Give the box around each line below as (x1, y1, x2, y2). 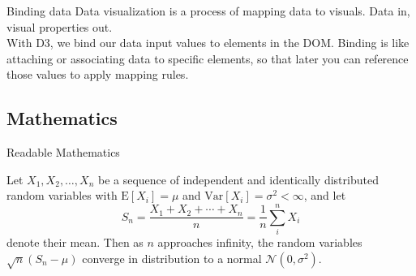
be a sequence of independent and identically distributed (97, 170, 379, 188)
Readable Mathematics (6, 144, 120, 161)
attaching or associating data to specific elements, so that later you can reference (6, 50, 409, 67)
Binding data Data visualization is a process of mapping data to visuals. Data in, (6, 2, 410, 19)
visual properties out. (6, 18, 113, 35)
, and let (303, 187, 346, 204)
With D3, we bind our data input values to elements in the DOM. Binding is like (6, 34, 410, 51)
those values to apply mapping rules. (6, 66, 189, 83)
